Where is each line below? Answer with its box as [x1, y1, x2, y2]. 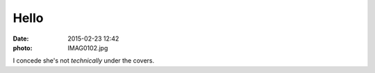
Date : [12, 34, 29, 43]
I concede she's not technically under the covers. [12, 56, 155, 65]
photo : [12, 43, 33, 52]
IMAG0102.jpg [67, 43, 108, 52]
